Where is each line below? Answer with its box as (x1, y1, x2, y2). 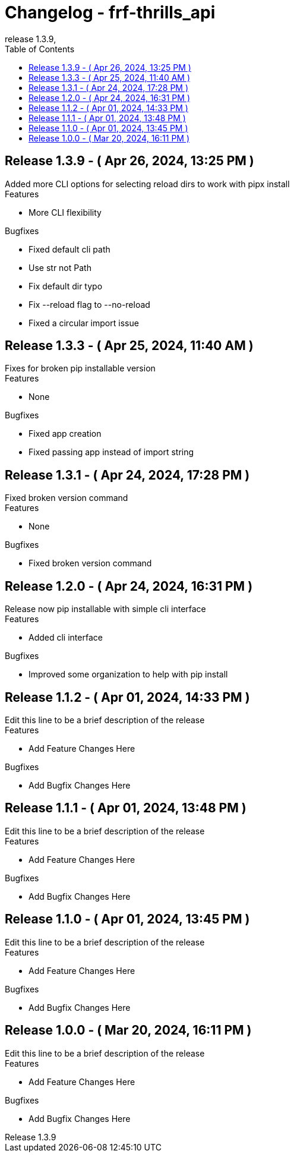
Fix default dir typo (29, 280, 103, 291)
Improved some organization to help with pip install (29, 669, 228, 680)
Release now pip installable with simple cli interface (5, 604, 206, 614)
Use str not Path (29, 262, 91, 273)
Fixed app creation (29, 428, 102, 439)
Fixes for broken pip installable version (5, 363, 156, 374)
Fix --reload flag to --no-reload (29, 299, 150, 310)
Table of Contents (5, 43, 75, 54)
